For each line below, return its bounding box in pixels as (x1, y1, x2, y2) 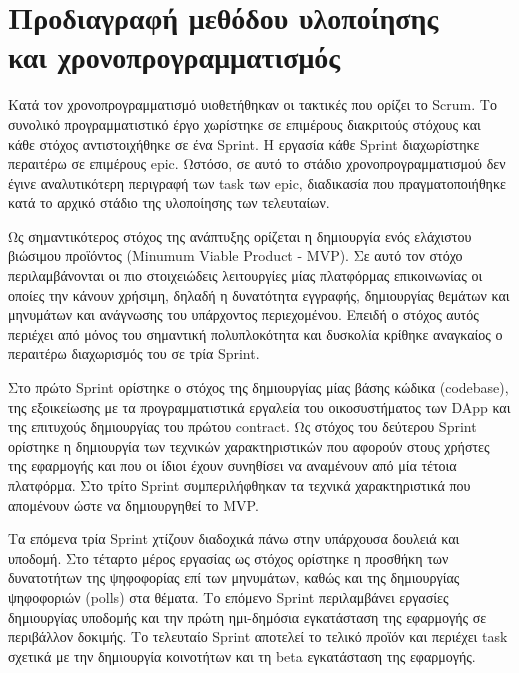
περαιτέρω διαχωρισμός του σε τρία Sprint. (8, 343, 260, 364)
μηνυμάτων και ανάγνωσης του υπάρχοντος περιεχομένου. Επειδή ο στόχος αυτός (8, 304, 479, 325)
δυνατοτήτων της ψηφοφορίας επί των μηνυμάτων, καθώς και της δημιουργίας (8, 567, 460, 588)
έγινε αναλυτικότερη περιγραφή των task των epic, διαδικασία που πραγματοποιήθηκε (8, 172, 506, 193)
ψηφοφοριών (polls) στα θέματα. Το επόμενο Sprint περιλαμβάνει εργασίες (8, 586, 449, 607)
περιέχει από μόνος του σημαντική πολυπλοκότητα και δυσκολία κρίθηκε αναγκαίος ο (8, 323, 503, 344)
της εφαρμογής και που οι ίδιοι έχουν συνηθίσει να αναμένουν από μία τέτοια (8, 455, 457, 476)
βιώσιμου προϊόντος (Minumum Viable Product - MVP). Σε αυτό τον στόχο (8, 245, 463, 266)
